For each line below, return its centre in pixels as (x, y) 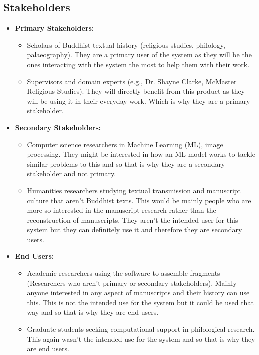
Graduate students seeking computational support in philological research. (141, 329)
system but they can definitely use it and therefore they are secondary (134, 229)
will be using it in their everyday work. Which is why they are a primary (138, 101)
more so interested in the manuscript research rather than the (122, 210)
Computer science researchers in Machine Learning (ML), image (125, 144)
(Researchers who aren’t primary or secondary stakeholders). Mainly (132, 282)
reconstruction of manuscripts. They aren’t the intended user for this (132, 219)
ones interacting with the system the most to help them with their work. (138, 64)
